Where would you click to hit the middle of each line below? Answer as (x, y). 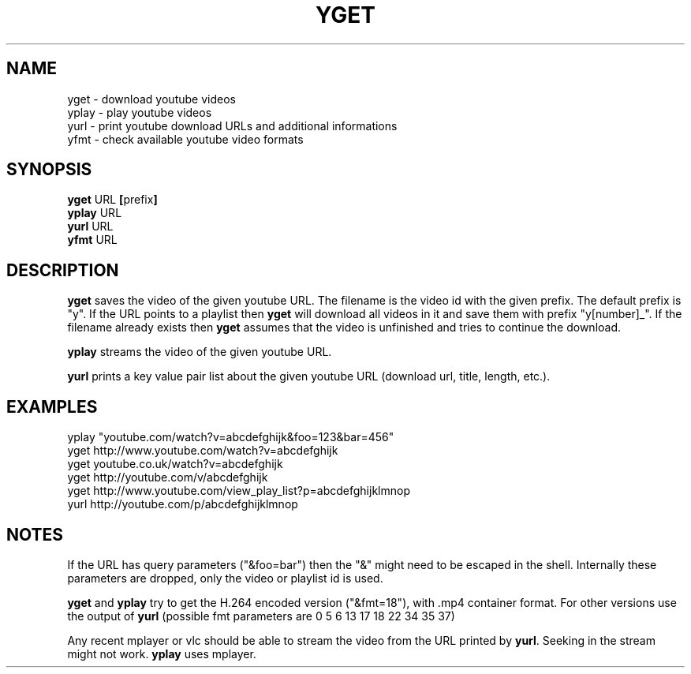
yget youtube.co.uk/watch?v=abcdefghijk (175, 464)
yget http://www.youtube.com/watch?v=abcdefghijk (203, 451)
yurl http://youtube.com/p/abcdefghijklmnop (183, 504)
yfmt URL (92, 240)
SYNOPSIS (49, 170)
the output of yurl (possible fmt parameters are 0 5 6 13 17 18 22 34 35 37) (261, 616)
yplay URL (95, 213)
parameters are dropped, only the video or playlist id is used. (225, 578)
